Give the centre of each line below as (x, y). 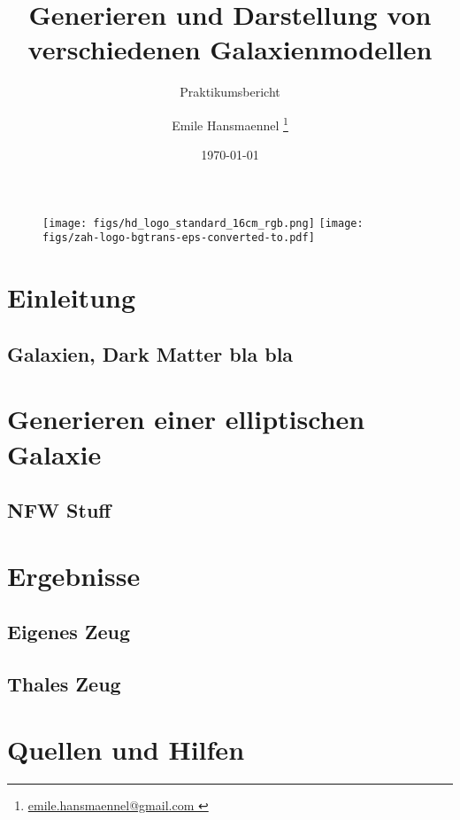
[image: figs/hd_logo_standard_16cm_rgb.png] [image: (203, 223)
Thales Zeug (64, 684)
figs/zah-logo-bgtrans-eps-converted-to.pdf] (179, 238)
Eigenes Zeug (69, 632)
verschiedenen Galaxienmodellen (230, 49)
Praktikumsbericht (230, 92)
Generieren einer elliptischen (186, 419)
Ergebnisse (74, 575)
